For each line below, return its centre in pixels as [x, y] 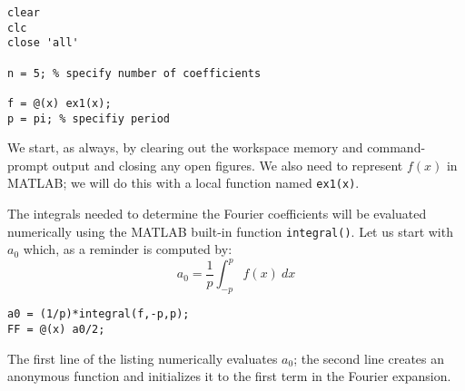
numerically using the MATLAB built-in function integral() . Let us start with [230, 231]
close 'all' [43, 43]
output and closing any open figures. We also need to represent [228, 165]
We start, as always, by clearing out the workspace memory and [185, 147]
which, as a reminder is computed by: [128, 249]
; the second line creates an [369, 358]
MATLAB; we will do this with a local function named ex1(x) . [183, 183]
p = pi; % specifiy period [89, 118]
